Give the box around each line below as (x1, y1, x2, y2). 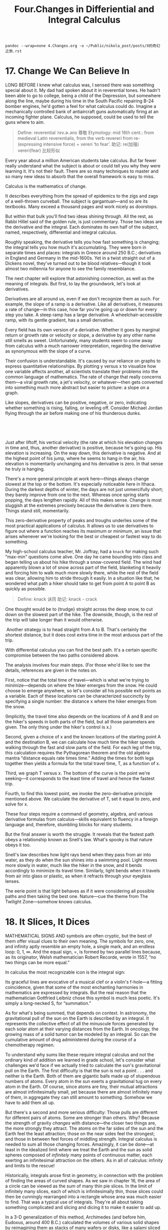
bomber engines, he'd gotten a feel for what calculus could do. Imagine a (5, 103, 156, 109)
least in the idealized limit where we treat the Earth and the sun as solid (5, 1147, 152, 1153)
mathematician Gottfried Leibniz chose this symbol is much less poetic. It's (5, 995, 160, 1001)
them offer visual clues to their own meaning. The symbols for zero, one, (5, 938, 155, 944)
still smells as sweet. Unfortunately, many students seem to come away (5, 338, 153, 344)
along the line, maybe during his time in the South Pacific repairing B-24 (5, 98, 154, 104)
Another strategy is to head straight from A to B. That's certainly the (6, 627, 147, 633)
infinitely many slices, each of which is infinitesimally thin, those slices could (5, 1188, 163, 1194)
